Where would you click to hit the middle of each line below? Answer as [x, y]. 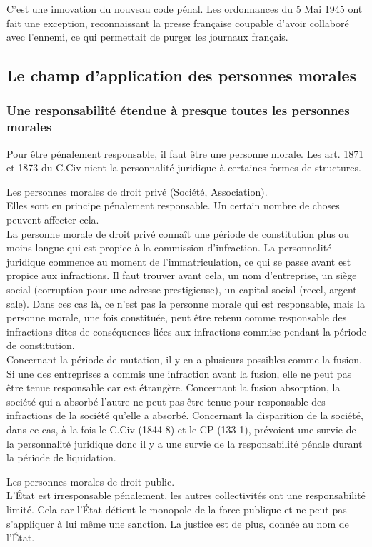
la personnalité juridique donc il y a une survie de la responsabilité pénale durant [185, 443]
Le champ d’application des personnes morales [182, 75]
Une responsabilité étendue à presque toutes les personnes [178, 110]
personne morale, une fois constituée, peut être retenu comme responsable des [177, 317]
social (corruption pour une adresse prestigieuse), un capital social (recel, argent [182, 290]
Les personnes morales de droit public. [91, 481]
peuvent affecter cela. [53, 220]
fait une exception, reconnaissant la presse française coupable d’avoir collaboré [178, 22]
